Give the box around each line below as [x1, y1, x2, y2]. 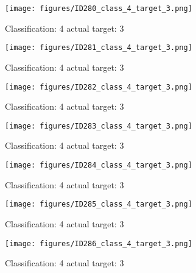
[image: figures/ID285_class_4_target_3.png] [5, 200, 192, 209]
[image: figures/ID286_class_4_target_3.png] [5, 239, 192, 248]
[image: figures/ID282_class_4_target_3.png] [5, 82, 192, 91]
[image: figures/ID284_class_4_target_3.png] [5, 161, 192, 169]
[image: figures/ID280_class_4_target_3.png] [5, 4, 192, 13]
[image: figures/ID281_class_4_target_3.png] [5, 43, 192, 52]
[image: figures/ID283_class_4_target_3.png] [5, 121, 192, 130]
